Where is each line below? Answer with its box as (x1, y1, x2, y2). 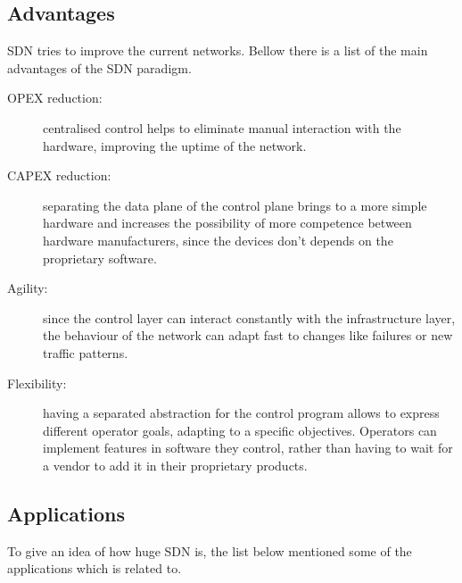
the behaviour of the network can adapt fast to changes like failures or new (43, 326, 453, 345)
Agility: (7, 279, 48, 297)
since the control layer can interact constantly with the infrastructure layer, (43, 308, 456, 327)
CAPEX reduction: (7, 166, 111, 185)
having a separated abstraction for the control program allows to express (43, 404, 440, 422)
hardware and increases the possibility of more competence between (43, 213, 412, 232)
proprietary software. (43, 248, 157, 267)
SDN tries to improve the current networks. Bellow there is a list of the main (7, 41, 428, 60)
